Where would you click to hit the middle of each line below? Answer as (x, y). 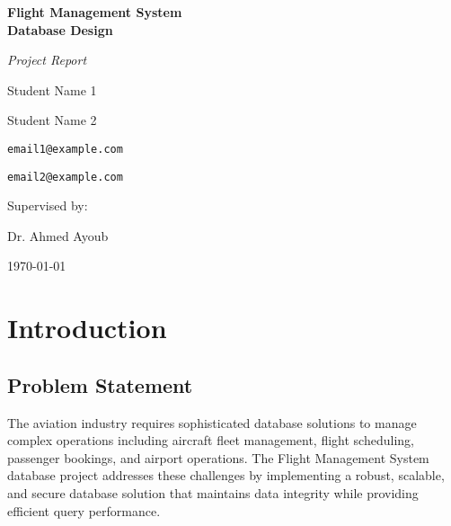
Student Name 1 (52, 89)
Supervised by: (48, 205)
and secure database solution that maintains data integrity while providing (213, 493)
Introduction (87, 328)
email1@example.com (65, 149)
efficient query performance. (84, 510)
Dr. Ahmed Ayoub (58, 235)
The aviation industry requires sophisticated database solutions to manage (212, 422)
